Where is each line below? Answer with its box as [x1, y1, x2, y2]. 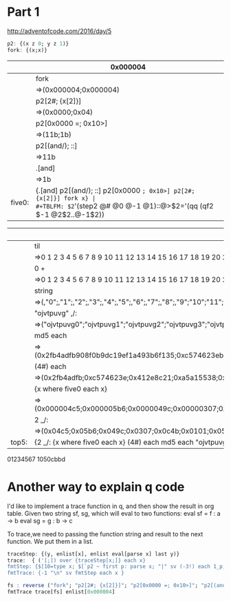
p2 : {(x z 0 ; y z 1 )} [7, 40, 69, 47]
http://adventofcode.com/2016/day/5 [7, 27, 112, 35]
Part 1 [7, 4, 40, 20]
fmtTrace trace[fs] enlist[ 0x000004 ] [7, 589, 115, 595]
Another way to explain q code [7, 479, 185, 494]
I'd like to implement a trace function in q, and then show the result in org [7, 502, 214, 510]
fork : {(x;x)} [7, 46, 48, 54]
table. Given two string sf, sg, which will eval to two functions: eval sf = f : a [7, 509, 221, 517]
